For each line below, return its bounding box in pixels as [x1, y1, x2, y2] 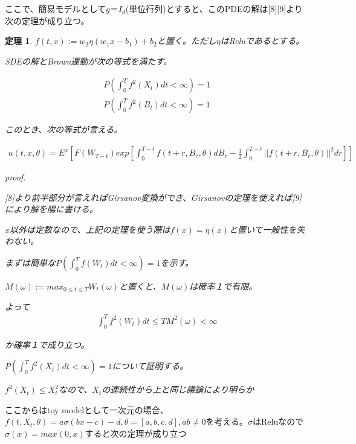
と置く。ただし [157, 34, 216, 47]
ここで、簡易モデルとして [5, 2, 106, 14]
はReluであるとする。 [220, 34, 305, 47]
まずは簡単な [5, 256, 56, 269]
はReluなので [253, 415, 304, 428]
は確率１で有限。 [189, 280, 257, 293]
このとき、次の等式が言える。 [5, 123, 123, 136]
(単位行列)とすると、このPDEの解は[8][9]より [125, 2, 303, 14]
